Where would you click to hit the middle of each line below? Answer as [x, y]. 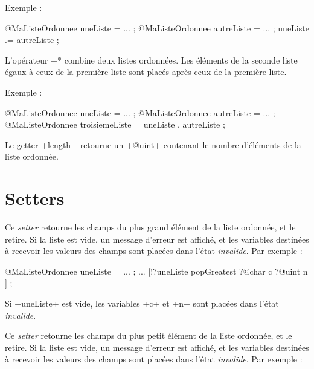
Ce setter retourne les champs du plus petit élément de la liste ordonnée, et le [149, 335]
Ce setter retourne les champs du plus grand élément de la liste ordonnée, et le [150, 227]
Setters [35, 198]
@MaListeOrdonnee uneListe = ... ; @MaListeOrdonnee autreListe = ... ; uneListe [157, 28]
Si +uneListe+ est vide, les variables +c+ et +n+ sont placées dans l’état [142, 303]
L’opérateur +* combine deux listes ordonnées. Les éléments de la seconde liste [151, 60]
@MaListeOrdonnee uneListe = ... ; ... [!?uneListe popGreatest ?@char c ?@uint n [156, 271]
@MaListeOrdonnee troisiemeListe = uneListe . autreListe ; [115, 124]
